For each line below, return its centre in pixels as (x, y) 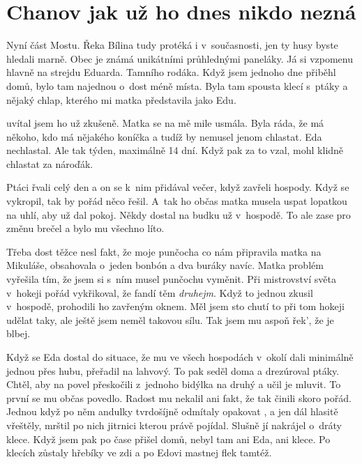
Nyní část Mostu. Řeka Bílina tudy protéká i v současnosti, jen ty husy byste (172, 45)
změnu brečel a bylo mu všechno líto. (85, 228)
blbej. (18, 333)
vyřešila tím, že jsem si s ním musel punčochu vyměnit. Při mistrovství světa (171, 279)
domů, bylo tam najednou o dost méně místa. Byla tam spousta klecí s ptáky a (177, 85)
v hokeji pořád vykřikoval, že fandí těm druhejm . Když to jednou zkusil (160, 292)
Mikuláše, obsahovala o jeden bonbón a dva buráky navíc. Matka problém (165, 265)
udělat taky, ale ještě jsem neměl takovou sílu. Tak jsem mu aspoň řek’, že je (170, 319)
